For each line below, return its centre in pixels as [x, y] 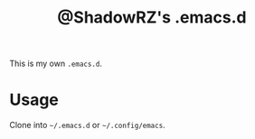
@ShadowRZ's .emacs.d [152, 18]
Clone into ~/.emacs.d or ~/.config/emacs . [87, 125]
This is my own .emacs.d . [56, 64]
